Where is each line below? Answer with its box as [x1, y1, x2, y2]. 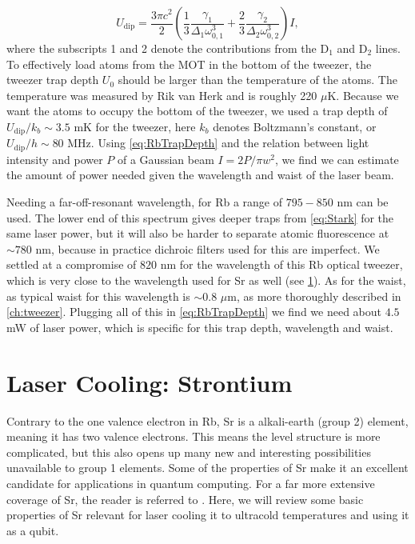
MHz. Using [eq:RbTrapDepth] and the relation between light [67, 134, 369, 151]
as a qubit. [6, 522, 59, 538]
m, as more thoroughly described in [227, 287, 401, 304]
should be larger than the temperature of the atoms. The [118, 71, 397, 88]
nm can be [337, 194, 389, 210]
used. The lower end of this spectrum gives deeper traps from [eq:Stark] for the [6, 209, 394, 226]
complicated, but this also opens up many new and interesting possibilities [6, 443, 371, 460]
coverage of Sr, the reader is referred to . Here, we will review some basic [6, 490, 364, 507]
